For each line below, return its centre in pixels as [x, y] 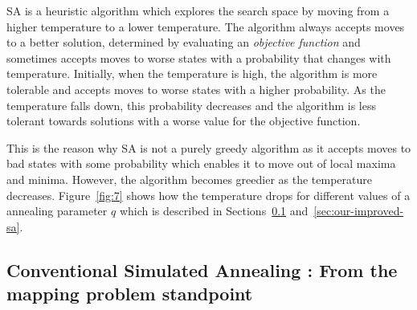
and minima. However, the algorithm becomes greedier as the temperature [189, 179]
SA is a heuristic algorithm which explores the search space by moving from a [198, 10]
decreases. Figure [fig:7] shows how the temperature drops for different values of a [208, 195]
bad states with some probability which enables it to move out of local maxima [201, 163]
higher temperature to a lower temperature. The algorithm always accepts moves [206, 26]
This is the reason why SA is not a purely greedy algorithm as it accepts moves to [209, 147]
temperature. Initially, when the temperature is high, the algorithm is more [192, 73]
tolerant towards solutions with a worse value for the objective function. [184, 121]
